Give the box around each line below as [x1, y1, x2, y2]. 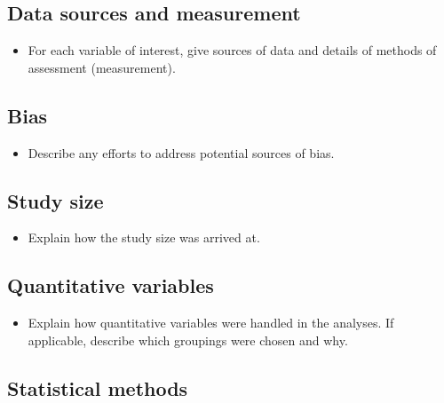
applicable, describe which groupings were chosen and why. [28, 330, 348, 349]
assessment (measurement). [28, 58, 176, 76]
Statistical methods [7, 374, 188, 401]
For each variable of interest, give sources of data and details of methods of [28, 41, 437, 59]
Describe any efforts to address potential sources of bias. [28, 143, 335, 162]
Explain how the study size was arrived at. [28, 228, 260, 247]
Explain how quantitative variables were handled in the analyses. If [28, 313, 394, 332]
